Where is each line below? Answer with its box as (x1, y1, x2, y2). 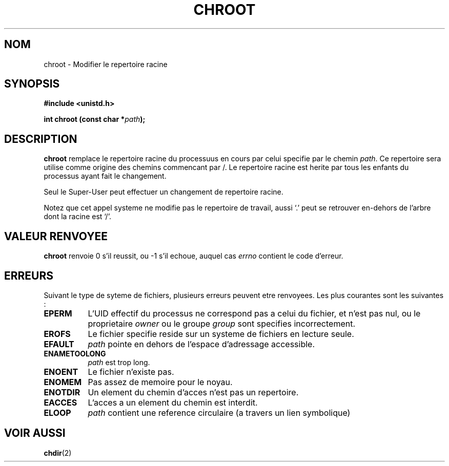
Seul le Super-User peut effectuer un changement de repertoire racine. (44, 187, 283, 197)
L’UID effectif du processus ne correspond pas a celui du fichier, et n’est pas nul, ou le (88, 308, 421, 319)
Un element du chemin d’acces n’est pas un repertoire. (88, 387, 299, 397)
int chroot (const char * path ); (44, 115, 146, 124)
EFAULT (44, 338, 74, 349)
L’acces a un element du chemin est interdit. (88, 397, 258, 408)
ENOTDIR (44, 387, 80, 397)
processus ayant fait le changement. (44, 172, 167, 181)
